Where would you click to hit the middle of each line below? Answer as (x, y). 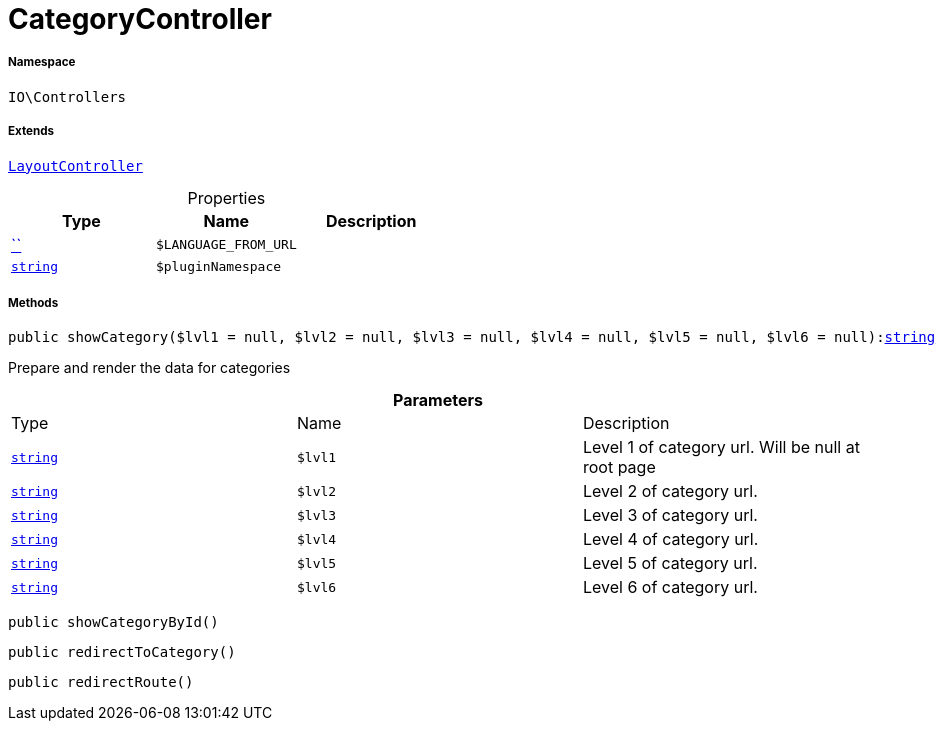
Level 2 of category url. (670, 491)
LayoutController (75, 165)
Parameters (438, 400)
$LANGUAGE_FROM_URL (226, 245)
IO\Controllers (67, 96)
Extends (31, 131)
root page (619, 467)
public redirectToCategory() (122, 652)
